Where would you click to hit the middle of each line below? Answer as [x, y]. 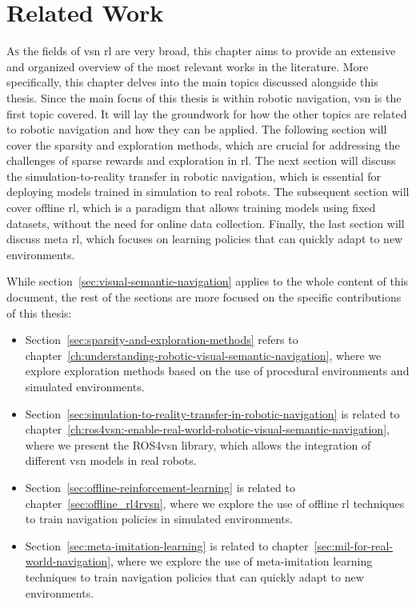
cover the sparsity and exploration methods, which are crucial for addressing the [203, 144]
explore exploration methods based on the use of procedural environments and [217, 371]
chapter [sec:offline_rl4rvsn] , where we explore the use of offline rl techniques [215, 503]
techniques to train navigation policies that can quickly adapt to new [194, 576]
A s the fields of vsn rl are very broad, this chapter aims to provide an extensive [201, 51]
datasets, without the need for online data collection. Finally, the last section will [206, 223]
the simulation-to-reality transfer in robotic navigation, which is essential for [194, 176]
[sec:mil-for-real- [354, 545]
